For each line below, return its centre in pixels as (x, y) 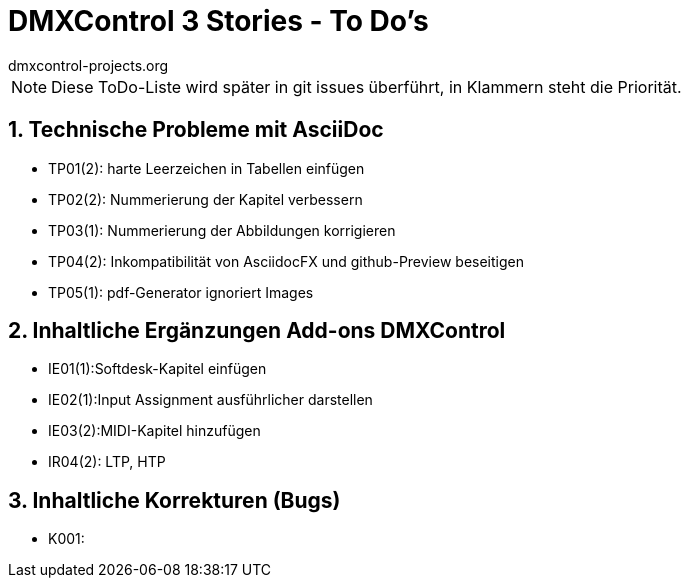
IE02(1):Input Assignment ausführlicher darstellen (210, 400)
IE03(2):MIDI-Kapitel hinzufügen (154, 431)
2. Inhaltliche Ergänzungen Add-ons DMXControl (257, 331)
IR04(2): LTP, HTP (107, 462)
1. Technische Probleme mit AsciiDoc (196, 130)
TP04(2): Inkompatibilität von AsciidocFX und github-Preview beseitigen (286, 261)
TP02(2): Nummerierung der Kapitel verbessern (205, 199)
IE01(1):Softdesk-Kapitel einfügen (157, 369)
